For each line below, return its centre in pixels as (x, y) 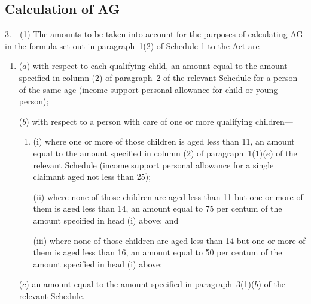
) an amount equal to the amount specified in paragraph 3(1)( (140, 284)
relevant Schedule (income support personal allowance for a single (153, 165)
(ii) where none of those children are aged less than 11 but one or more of (168, 196)
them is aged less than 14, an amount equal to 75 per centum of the (158, 208)
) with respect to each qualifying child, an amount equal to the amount (157, 66)
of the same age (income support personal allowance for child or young (148, 89)
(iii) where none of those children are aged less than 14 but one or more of (169, 240)
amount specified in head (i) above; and (106, 220)
